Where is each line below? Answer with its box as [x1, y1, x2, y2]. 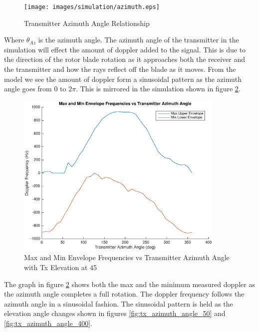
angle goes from [4, 83, 52, 94]
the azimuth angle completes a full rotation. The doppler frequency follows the [4, 289, 245, 299]
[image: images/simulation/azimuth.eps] [24, 3, 160, 10]
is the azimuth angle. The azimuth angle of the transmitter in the [38, 34, 239, 45]
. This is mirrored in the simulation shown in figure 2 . [76, 83, 241, 94]
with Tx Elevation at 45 [24, 262, 97, 273]
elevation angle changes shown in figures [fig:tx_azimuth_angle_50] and [4, 308, 226, 319]
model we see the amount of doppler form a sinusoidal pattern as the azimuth [4, 73, 242, 84]
